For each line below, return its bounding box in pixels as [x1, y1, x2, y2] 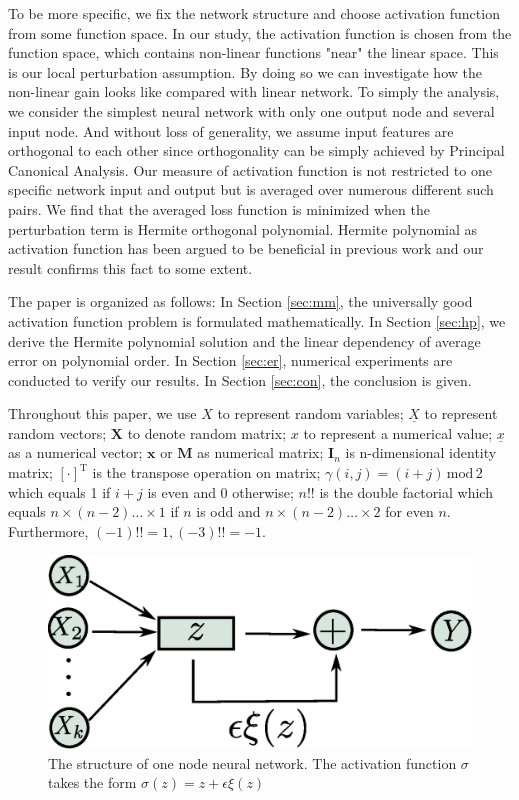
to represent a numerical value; [303, 422, 493, 443]
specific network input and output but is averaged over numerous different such [8, 179, 494, 200]
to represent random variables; [217, 403, 404, 424]
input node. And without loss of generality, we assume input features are [8, 120, 454, 141]
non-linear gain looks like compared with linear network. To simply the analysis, [8, 81, 500, 102]
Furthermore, [8, 520, 89, 541]
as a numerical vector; [8, 442, 143, 463]
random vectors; [8, 422, 107, 443]
